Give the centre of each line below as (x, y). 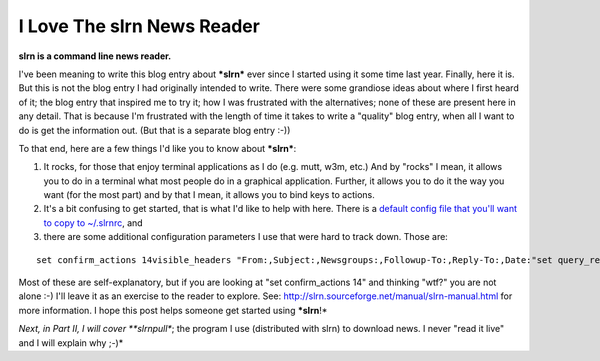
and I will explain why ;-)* (71, 342)
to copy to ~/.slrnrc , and (93, 222)
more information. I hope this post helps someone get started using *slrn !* (173, 310)
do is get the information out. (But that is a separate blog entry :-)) (154, 130)
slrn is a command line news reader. (95, 56)
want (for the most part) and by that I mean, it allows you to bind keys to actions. (209, 195)
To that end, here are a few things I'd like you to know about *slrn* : (157, 148)
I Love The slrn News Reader (139, 26)
